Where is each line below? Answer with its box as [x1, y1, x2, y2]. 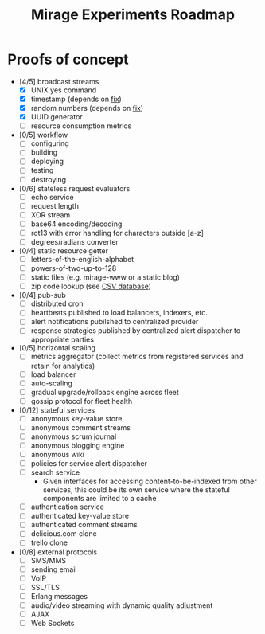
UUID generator [30, 112, 83, 122]
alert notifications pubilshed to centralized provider [30, 317, 199, 327]
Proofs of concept [7, 50, 129, 68]
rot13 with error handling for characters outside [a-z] [30, 228, 205, 237]
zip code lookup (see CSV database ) [30, 281, 152, 292]
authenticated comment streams [30, 520, 138, 530]
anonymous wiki [30, 450, 85, 459]
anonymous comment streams [30, 422, 131, 432]
